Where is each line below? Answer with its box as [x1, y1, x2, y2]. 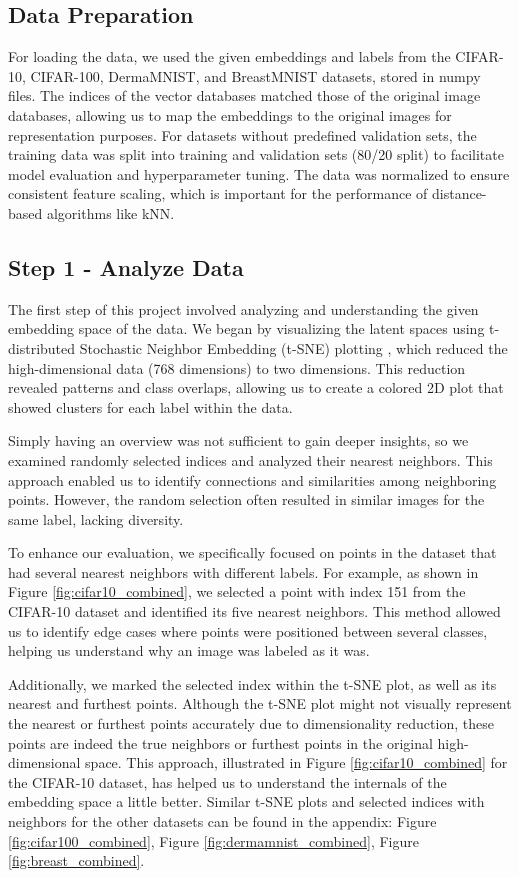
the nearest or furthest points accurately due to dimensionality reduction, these [8, 713, 494, 734]
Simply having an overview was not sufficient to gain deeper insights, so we [8, 430, 469, 451]
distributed [8, 337, 76, 358]
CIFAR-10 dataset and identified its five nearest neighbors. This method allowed [8, 601, 501, 622]
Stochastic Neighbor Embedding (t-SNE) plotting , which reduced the [79, 337, 508, 358]
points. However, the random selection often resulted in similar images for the [8, 489, 485, 510]
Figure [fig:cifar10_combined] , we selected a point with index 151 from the [8, 581, 466, 602]
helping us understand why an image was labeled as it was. [8, 640, 370, 661]
